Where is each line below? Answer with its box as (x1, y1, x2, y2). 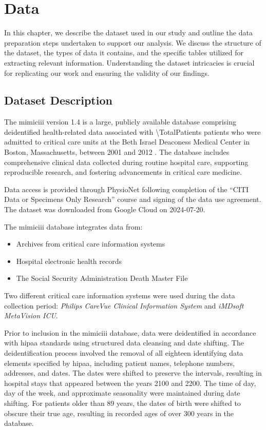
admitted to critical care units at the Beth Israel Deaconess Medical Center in (4, 136, 250, 147)
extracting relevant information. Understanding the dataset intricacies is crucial (4, 57, 255, 68)
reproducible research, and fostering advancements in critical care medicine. (4, 167, 242, 177)
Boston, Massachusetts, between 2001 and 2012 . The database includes (4, 147, 230, 157)
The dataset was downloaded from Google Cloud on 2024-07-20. (4, 204, 205, 215)
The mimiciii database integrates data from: (4, 221, 143, 232)
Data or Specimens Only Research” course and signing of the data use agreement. (4, 194, 261, 204)
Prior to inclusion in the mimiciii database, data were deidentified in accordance (4, 327, 256, 338)
